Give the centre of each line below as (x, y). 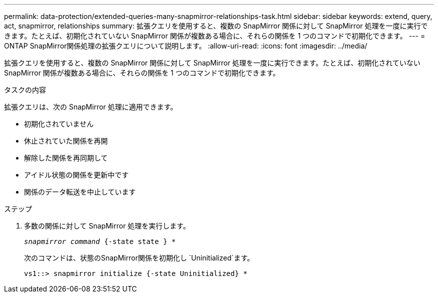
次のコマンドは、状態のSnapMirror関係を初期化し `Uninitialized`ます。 (139, 258)
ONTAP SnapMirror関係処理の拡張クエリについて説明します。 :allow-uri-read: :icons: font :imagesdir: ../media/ (186, 46)
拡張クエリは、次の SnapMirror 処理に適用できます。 (91, 107)
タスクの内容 (25, 90)
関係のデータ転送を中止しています (80, 192)
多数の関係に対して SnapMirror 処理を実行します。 (107, 226)
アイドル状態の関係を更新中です (76, 175)
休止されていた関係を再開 (66, 141)
